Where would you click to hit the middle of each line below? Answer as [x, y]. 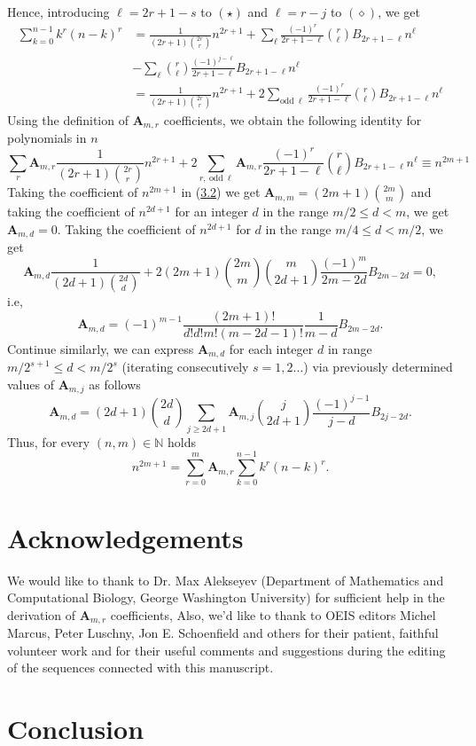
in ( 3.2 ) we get [221, 192]
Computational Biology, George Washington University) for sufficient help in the [226, 597]
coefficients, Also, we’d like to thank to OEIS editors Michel [273, 614]
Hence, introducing [59, 12]
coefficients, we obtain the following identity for [293, 119]
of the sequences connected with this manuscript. [140, 667]
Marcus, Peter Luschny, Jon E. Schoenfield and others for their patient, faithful [223, 633]
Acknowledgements [125, 537]
